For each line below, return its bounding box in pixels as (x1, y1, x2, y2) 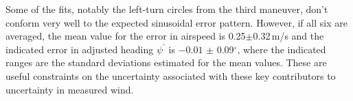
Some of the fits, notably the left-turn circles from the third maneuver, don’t (5, 2, 328, 16)
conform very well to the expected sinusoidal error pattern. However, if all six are (5, 15, 348, 29)
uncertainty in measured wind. (5, 82, 134, 96)
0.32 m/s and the (253, 29, 324, 43)
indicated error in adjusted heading (5, 42, 154, 56)
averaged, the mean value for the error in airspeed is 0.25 (5, 29, 246, 43)
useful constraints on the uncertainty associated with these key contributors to (5, 68, 336, 83)
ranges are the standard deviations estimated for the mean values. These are (5, 55, 327, 70)
